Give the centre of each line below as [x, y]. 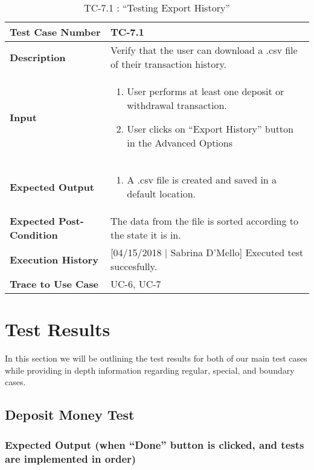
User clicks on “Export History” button [210, 129]
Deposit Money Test [70, 415]
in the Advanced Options [180, 143]
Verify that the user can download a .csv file [204, 50]
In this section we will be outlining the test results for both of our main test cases [156, 358]
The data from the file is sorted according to [205, 221]
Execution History [54, 259]
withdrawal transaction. [177, 105]
